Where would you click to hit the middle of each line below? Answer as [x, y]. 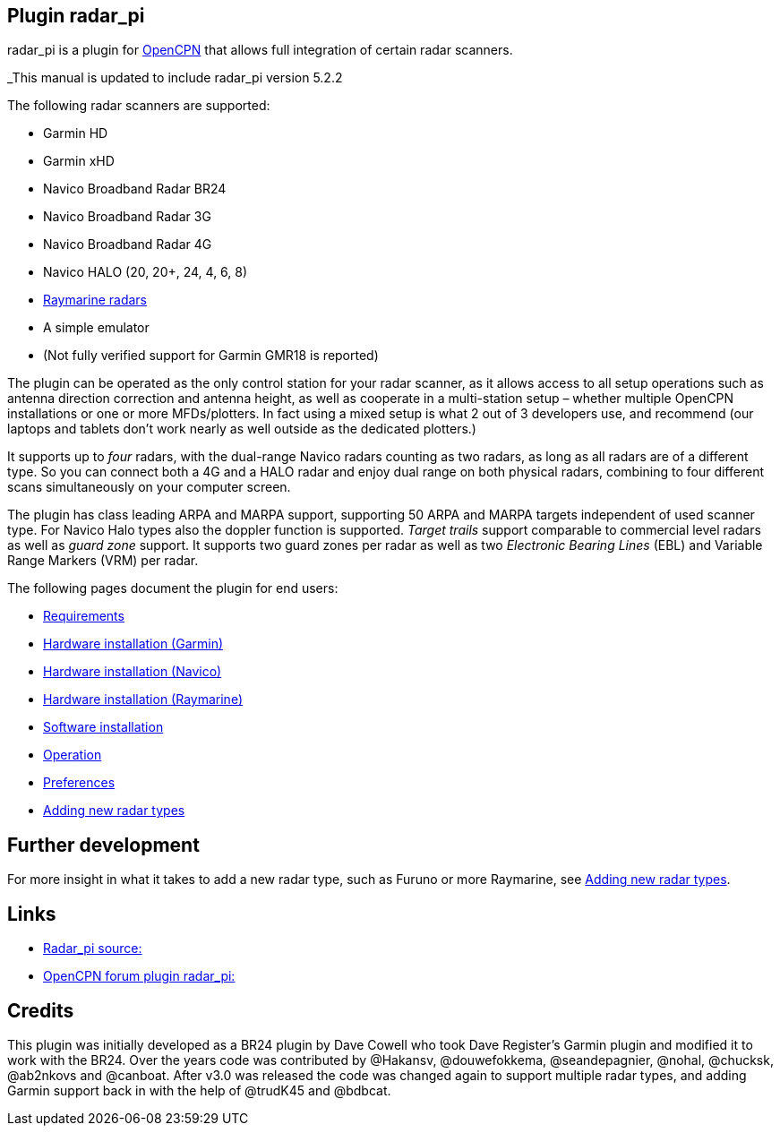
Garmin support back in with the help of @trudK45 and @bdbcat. [199, 1090]
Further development [103, 845]
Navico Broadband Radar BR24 [135, 189]
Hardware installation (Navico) [133, 672]
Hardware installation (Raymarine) [143, 700]
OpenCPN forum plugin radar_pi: [139, 976]
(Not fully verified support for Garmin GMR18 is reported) [211, 356]
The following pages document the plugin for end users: [173, 588]
